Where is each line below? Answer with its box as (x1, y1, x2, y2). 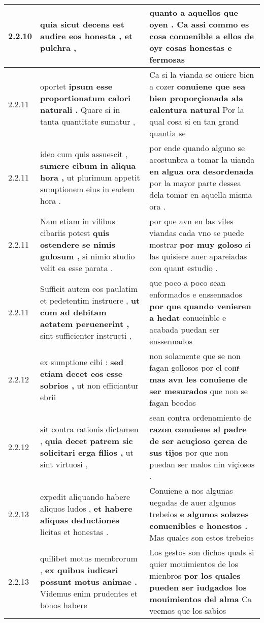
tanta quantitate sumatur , (40, 115, 136, 127)
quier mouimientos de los (149, 558, 238, 570)
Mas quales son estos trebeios (149, 531, 254, 543)
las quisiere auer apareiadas (149, 250, 247, 262)
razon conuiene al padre (149, 423, 247, 435)
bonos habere (40, 599, 87, 611)
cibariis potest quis (40, 227, 110, 239)
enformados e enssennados (149, 288, 242, 300)
